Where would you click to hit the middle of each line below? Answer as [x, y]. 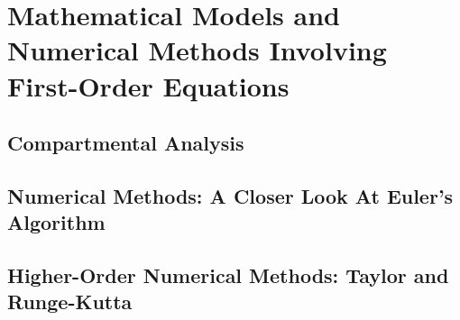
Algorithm [56, 222]
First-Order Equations [148, 85]
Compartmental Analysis [126, 143]
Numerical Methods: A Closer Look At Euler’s [230, 195]
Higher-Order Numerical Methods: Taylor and [228, 275]
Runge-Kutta [70, 302]
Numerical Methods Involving [197, 50]
